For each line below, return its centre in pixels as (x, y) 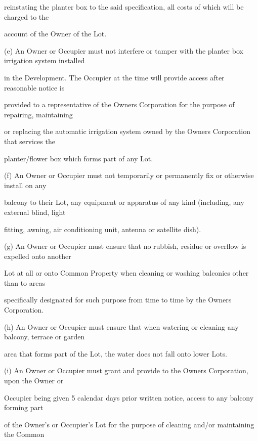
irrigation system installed (45, 60)
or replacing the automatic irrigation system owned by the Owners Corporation (127, 131)
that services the (30, 141)
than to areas (25, 282)
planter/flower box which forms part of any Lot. (79, 158)
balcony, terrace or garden (45, 337)
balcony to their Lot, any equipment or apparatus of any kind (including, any (124, 202)
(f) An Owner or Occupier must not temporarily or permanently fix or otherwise (129, 175)
